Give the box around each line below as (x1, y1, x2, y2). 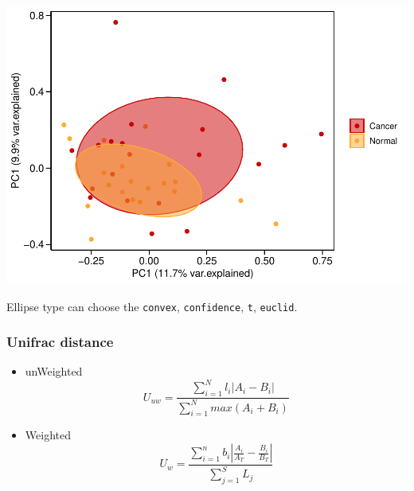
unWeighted (25, 363, 83, 380)
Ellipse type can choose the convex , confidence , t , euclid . (6, 298, 298, 314)
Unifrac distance (6, 332, 114, 352)
